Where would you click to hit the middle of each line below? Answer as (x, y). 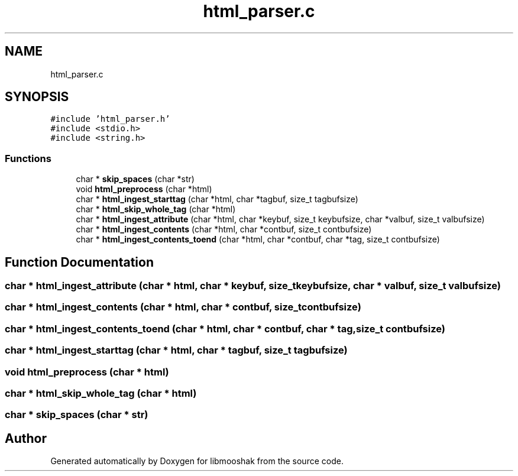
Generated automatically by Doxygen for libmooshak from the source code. (197, 461)
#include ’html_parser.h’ (110, 119)
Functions (28, 158)
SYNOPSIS (37, 97)
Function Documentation (79, 262)
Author (26, 438)
